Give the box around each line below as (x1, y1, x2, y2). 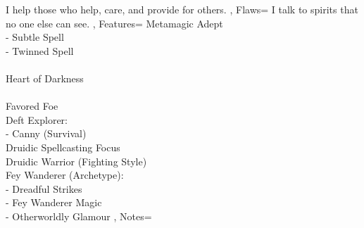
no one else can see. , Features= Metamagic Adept (6, 15, 223, 30)
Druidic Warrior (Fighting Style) (6, 153, 147, 168)
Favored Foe (6, 99, 58, 113)
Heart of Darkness (6, 70, 84, 85)
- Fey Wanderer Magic (6, 195, 102, 210)
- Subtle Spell (6, 30, 64, 44)
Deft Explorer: (6, 112, 68, 127)
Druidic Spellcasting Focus (6, 139, 120, 154)
